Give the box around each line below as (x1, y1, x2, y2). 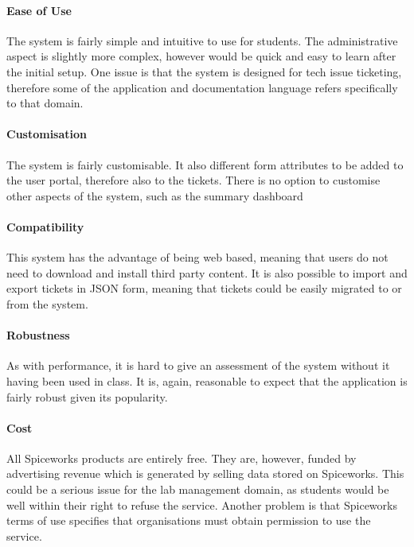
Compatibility (6, 218, 84, 235)
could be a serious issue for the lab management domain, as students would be (6, 481, 389, 498)
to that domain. (6, 95, 84, 111)
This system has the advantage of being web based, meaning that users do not (6, 249, 389, 266)
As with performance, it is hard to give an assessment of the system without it (6, 357, 390, 374)
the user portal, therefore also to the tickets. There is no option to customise (6, 172, 381, 188)
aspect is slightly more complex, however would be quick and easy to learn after (6, 48, 396, 64)
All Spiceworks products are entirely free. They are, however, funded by (6, 449, 357, 466)
